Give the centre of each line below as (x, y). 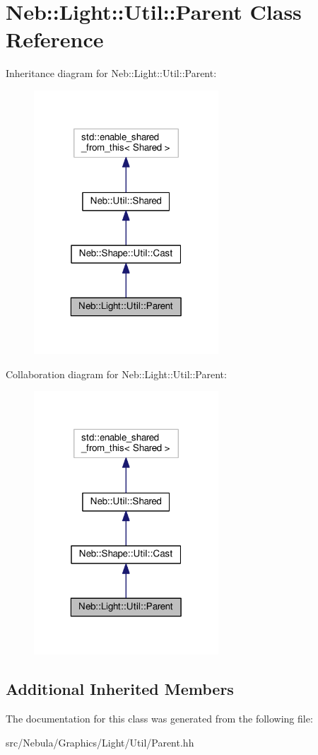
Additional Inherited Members (120, 689)
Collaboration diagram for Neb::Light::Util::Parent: (116, 374)
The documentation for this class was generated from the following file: (159, 719)
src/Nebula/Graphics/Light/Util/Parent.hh (100, 742)
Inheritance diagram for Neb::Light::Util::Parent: (111, 73)
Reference (55, 39)
